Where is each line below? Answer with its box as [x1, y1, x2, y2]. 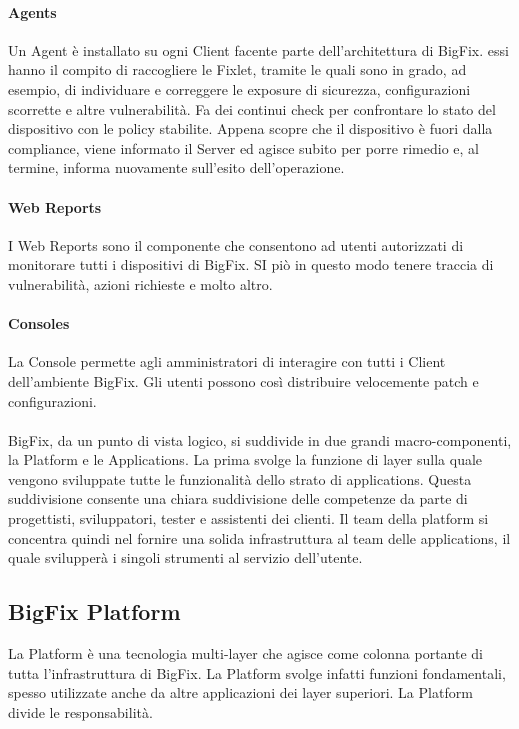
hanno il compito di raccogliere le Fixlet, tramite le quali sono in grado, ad [8, 59, 467, 80]
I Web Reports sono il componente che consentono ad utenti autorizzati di [8, 234, 464, 255]
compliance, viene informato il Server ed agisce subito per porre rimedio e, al [8, 137, 479, 158]
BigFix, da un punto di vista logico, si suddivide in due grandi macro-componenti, [8, 429, 512, 450]
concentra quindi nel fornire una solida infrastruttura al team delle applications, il [8, 527, 511, 548]
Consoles [8, 313, 70, 334]
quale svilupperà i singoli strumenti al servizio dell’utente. [8, 547, 363, 568]
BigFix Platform [8, 596, 181, 627]
